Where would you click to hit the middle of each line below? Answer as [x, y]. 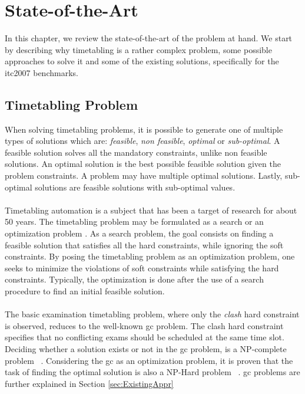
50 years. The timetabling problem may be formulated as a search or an [134, 221]
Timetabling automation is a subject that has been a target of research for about [151, 210]
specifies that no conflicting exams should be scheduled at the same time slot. [145, 337]
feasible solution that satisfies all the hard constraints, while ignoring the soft [144, 244]
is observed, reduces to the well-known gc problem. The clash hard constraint [144, 325]
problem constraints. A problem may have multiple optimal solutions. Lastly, [144, 175]
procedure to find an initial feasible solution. [85, 291]
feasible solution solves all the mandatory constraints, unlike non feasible [136, 152]
